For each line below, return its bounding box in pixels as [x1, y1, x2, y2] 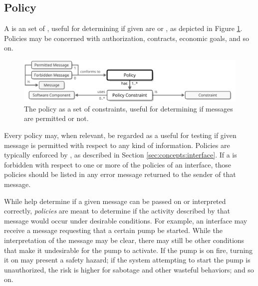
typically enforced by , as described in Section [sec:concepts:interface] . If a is [4, 149, 237, 160]
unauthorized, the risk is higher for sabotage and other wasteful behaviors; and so [4, 264, 254, 274]
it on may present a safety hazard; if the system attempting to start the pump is [4, 254, 251, 265]
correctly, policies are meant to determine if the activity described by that [4, 205, 230, 216]
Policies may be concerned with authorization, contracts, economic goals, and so [4, 32, 249, 43]
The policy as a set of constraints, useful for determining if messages [24, 103, 233, 113]
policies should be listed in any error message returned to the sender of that [4, 169, 236, 179]
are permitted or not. [24, 113, 89, 123]
